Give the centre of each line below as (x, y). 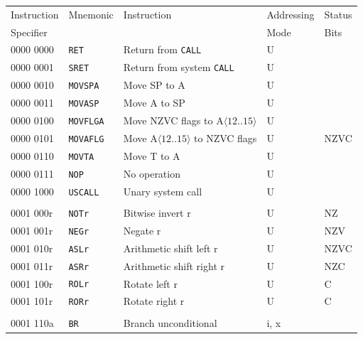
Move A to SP (154, 103)
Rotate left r (150, 283)
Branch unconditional (170, 322)
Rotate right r (154, 301)
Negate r (142, 230)
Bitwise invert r (157, 212)
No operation (152, 173)
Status (338, 14)
